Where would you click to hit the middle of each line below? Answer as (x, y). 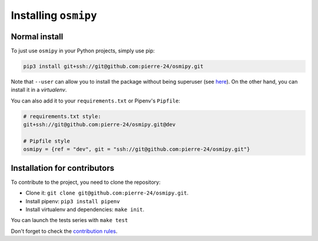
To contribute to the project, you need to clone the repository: (86, 182)
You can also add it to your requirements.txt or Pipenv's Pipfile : (96, 101)
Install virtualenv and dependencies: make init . (85, 210)
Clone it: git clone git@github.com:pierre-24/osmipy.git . (107, 193)
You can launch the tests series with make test (69, 220)
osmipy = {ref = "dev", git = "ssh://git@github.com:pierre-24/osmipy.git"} (137, 149)
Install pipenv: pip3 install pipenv (73, 201)
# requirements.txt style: (62, 116)
